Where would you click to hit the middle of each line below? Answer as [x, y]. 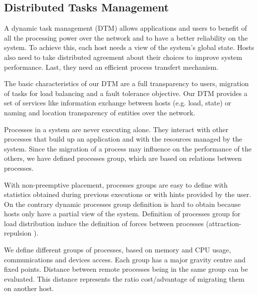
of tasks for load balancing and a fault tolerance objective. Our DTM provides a [126, 93]
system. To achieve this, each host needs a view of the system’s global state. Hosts [129, 47]
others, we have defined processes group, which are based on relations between [123, 158]
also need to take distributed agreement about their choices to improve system [123, 57]
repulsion [18, 233]
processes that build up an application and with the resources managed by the [123, 139]
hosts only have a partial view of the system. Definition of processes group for [122, 214]
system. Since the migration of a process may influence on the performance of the [128, 148]
